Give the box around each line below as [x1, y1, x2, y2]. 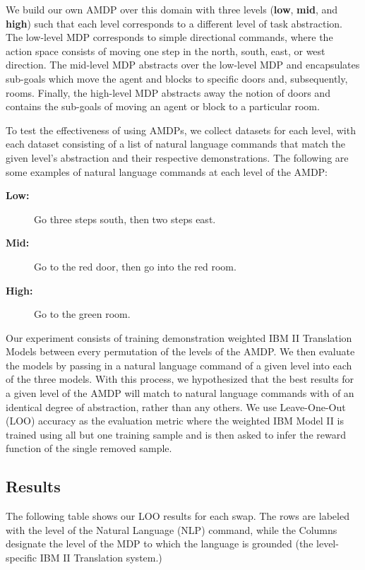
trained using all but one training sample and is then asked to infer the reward [6, 427, 346, 441]
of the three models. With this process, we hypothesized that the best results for [6, 372, 354, 386]
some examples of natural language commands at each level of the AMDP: [6, 164, 328, 179]
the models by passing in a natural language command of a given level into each [6, 357, 352, 372]
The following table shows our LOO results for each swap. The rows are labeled [6, 509, 349, 523]
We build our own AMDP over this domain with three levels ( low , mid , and [6, 2, 338, 16]
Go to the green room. [34, 307, 131, 321]
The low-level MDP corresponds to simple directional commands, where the [6, 30, 333, 44]
